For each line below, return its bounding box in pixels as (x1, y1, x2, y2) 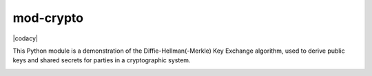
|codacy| (12, 34, 38, 42)
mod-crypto (12, 10, 84, 25)
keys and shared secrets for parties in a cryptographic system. (12, 56, 191, 64)
